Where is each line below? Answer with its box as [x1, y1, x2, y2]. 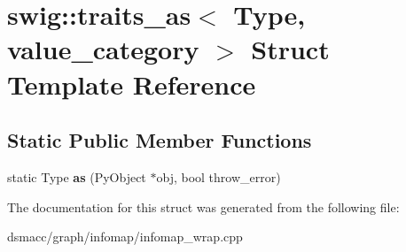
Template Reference [7, 65, 256, 102]
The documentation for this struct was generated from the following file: [7, 197, 400, 216]
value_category [7, 31, 199, 67]
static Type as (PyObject [7, 167, 146, 186]
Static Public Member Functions [7, 126, 312, 154]
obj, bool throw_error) [156, 167, 281, 186]
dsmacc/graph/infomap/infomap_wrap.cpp [7, 227, 243, 246]
